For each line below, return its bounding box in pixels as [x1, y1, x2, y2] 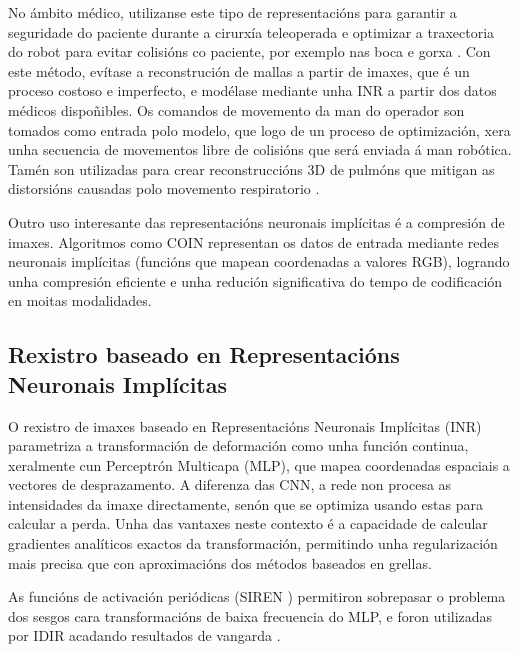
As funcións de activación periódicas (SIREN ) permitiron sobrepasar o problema [8, 586, 506, 607]
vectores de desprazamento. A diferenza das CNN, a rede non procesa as [8, 474, 452, 495]
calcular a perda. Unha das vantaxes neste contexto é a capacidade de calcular [8, 513, 488, 534]
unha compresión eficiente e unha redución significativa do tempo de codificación [8, 270, 503, 291]
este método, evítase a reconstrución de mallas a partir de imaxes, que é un [8, 60, 470, 81]
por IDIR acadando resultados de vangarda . [8, 625, 281, 646]
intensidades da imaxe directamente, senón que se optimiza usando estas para [8, 493, 484, 514]
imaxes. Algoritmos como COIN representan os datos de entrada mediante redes [8, 231, 499, 252]
